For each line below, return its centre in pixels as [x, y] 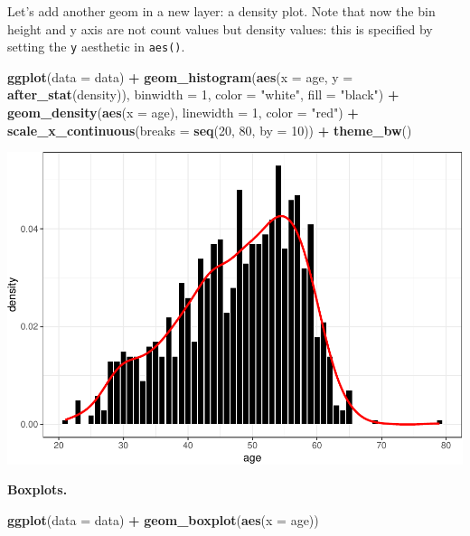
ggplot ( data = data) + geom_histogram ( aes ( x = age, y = [180, 76]
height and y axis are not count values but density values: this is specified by [220, 28]
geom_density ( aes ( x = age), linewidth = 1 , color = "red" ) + [183, 113]
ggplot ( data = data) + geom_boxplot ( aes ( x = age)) [163, 520]
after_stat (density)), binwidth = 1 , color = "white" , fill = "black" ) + [203, 94]
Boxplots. [38, 489]
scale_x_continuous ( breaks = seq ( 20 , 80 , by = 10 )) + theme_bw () [210, 130]
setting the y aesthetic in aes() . [96, 47]
